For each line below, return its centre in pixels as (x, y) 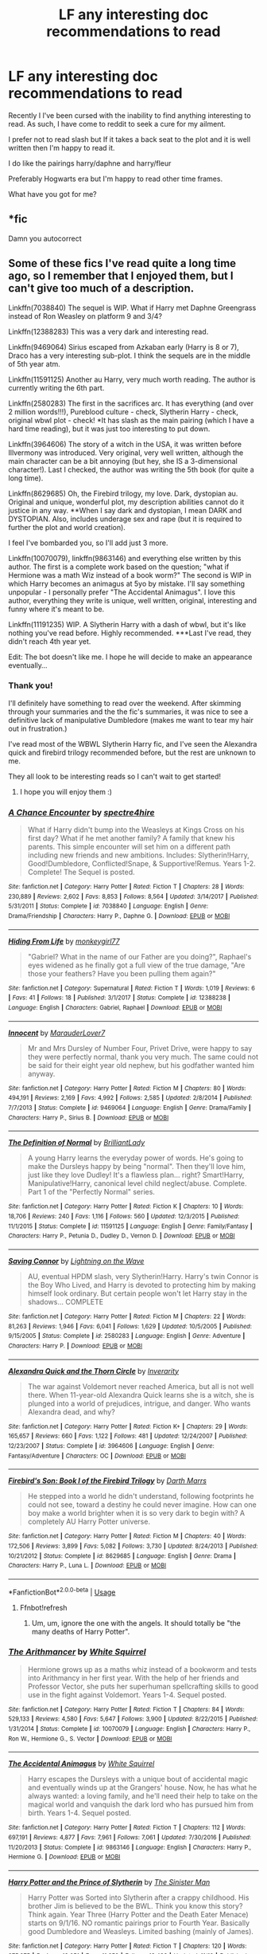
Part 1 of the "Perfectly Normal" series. (91, 1192)
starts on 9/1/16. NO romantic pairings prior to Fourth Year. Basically (139, 1923)
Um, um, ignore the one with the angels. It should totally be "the (136, 1622)
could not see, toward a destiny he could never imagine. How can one (142, 1505)
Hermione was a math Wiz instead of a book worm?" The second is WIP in (130, 575)
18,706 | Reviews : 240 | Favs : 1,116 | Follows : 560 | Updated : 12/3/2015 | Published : (124, 1217)
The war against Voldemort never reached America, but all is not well (141, 1386)
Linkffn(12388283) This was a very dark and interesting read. (108, 332)
